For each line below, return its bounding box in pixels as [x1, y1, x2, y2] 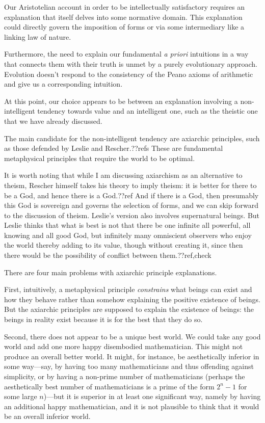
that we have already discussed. [4, 115, 102, 126]
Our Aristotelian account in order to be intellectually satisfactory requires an [4, 2, 245, 12]
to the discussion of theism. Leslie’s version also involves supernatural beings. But [4, 209, 260, 220]
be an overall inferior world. [4, 411, 91, 421]
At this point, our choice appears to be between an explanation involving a [4, 95, 238, 106]
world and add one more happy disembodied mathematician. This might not [4, 341, 243, 352]
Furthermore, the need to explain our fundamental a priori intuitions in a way [4, 48, 249, 59]
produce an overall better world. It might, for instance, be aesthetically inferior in [4, 351, 259, 361]
